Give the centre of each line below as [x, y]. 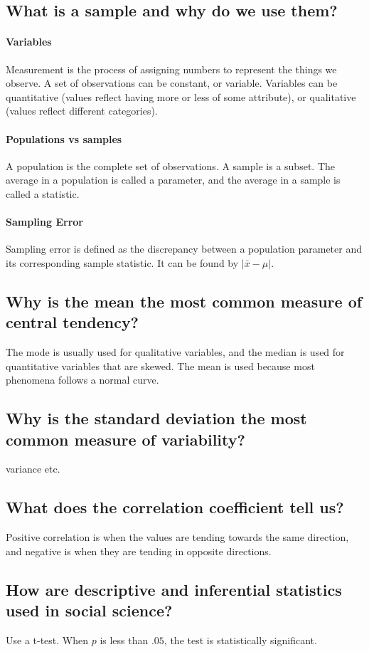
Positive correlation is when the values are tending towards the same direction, [177, 537]
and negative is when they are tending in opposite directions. [139, 551]
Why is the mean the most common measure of [184, 301]
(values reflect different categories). [82, 111]
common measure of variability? [125, 439]
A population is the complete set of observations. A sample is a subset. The [170, 165]
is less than [124, 640]
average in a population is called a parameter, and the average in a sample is [173, 180]
